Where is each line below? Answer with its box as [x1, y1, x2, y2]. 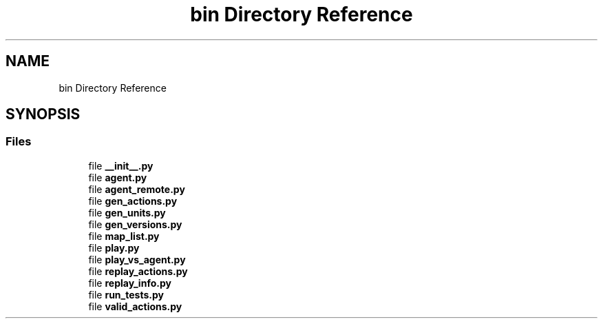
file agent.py [88, 171, 147, 183]
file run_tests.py [88, 288, 164, 301]
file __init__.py [88, 159, 154, 172]
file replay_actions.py [88, 265, 188, 277]
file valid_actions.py [88, 300, 182, 312]
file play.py [88, 241, 140, 254]
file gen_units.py [88, 206, 166, 219]
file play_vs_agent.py [88, 253, 186, 265]
